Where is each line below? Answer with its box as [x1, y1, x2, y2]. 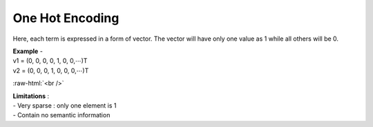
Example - [12, 47, 43, 55]
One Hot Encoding [12, 10, 119, 26]
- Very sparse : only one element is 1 [12, 101, 117, 110]
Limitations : [12, 92, 50, 100]
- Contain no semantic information [12, 111, 111, 119]
